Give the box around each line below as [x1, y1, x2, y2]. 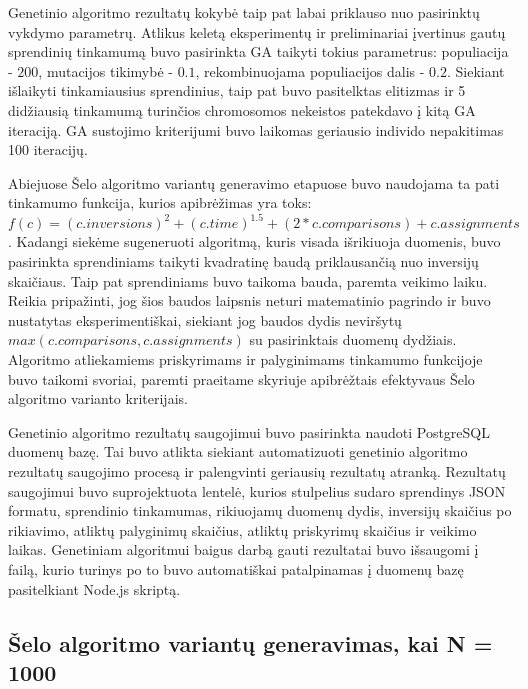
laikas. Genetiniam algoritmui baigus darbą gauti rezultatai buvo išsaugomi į [8, 539, 479, 560]
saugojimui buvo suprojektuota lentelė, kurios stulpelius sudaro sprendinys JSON [8, 480, 506, 501]
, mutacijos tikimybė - [38, 60, 173, 81]
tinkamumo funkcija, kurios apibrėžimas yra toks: [8, 192, 312, 213]
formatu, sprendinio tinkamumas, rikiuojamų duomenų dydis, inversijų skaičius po [8, 500, 512, 521]
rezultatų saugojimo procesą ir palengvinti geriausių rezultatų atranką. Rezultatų [8, 460, 506, 481]
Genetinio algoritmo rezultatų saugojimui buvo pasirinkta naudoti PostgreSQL [8, 421, 491, 442]
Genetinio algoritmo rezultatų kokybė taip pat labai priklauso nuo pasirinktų [8, 2, 480, 22]
